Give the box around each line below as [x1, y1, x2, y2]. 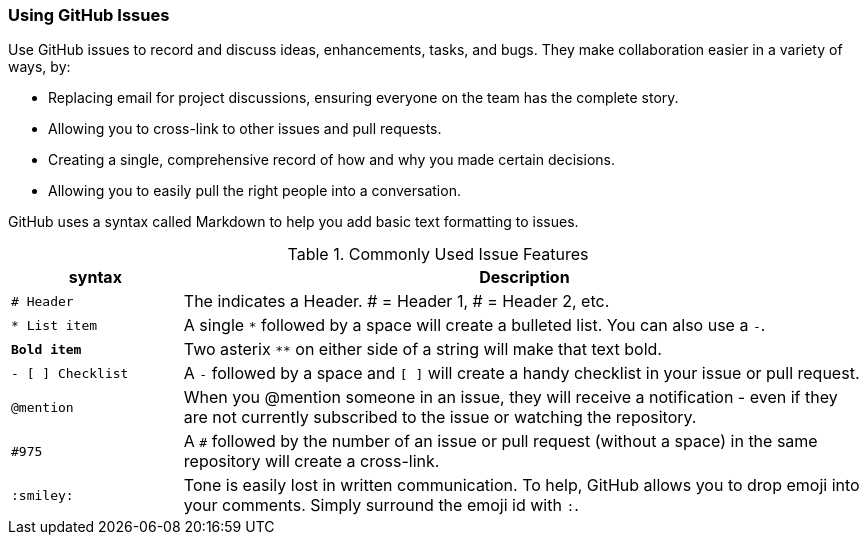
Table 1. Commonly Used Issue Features [287, 244, 589, 265]
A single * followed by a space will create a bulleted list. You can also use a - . [183, 315, 766, 336]
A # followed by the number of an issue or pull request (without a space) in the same [183, 431, 818, 452]
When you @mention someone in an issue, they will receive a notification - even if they [183, 387, 838, 408]
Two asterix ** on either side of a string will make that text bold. [183, 339, 662, 360]
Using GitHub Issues [8, 5, 170, 25]
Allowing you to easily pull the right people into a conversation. [48, 182, 461, 200]
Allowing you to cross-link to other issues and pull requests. [48, 120, 442, 138]
